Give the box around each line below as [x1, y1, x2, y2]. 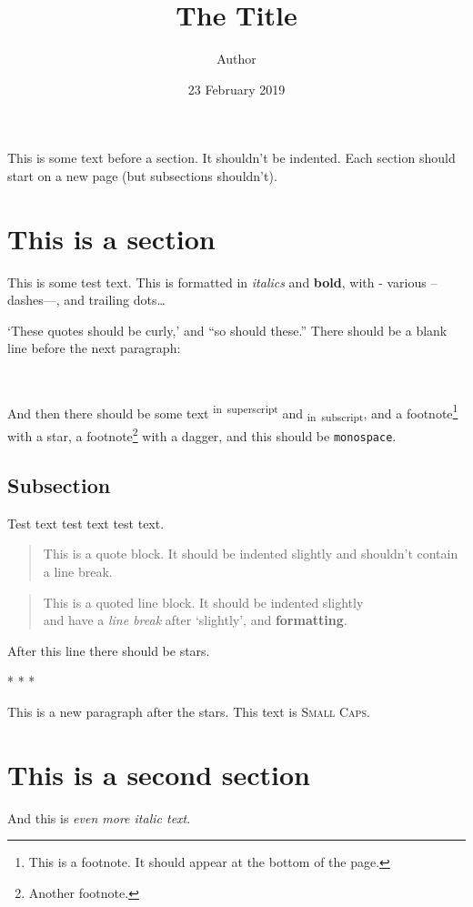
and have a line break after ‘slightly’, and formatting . [43, 610, 347, 630]
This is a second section [7, 755, 311, 792]
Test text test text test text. [7, 513, 165, 532]
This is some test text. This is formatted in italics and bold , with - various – [7, 272, 438, 291]
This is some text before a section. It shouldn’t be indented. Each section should [7, 148, 456, 167]
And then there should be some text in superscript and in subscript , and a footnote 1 [7, 400, 458, 425]
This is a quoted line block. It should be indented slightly [43, 592, 364, 611]
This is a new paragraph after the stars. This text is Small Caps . [7, 702, 370, 721]
